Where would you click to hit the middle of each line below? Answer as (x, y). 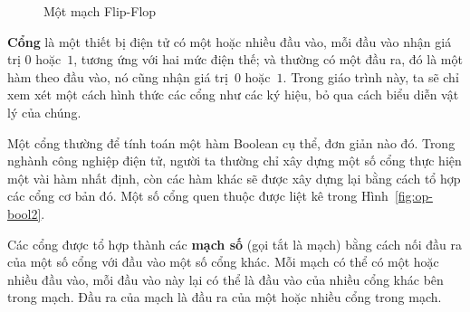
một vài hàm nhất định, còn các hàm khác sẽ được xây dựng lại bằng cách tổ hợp (234, 178)
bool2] (24, 213)
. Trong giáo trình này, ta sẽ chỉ (371, 76)
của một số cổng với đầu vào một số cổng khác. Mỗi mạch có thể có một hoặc (223, 262)
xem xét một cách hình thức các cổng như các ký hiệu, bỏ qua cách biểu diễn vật (233, 95)
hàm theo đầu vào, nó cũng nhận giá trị (118, 76)
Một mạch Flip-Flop (100, 11)
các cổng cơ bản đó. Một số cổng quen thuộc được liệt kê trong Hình (198, 196)
